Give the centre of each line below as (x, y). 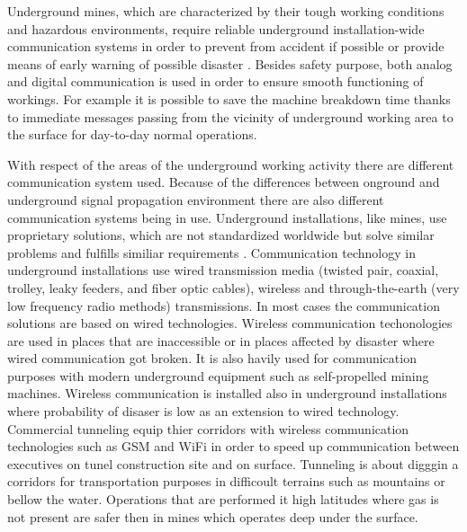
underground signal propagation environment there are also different (196, 199)
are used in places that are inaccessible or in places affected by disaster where (221, 340)
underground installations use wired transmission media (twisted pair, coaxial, (223, 270)
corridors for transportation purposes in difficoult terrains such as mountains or (226, 481)
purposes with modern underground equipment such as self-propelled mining (218, 375)
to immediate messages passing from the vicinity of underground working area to (230, 116)
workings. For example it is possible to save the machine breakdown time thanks (229, 98)
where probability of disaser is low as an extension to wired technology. (203, 411)
